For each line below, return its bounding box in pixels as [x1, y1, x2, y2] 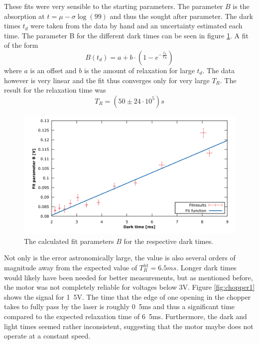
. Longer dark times [176, 262, 237, 273]
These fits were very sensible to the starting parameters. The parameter [4, 1, 223, 11]
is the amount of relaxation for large [84, 65, 195, 75]
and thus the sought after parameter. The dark [110, 10, 253, 21]
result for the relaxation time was [4, 85, 106, 95]
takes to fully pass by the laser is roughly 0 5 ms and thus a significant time [4, 301, 235, 312]
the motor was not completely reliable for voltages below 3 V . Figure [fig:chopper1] [4, 282, 255, 292]
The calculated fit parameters [24, 235, 114, 246]
